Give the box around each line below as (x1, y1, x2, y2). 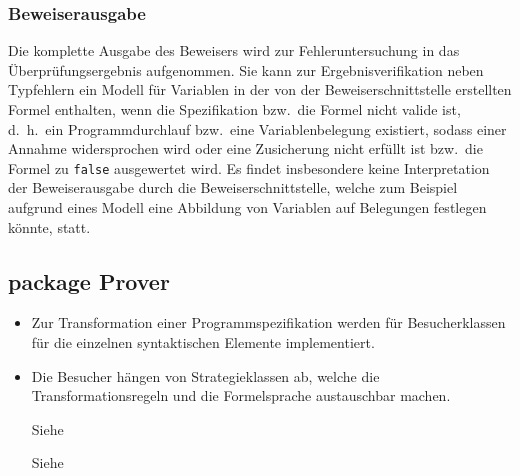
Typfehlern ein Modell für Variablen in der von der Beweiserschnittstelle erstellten (8, 79, 512, 100)
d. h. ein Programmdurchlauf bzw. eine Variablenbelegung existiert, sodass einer (8, 118, 507, 139)
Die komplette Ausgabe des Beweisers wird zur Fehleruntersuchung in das (8, 40, 460, 61)
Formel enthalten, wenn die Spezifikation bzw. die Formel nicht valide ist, (8, 99, 461, 119)
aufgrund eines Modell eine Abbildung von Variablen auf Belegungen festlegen (8, 197, 487, 218)
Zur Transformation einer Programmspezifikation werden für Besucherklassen (31, 312, 506, 333)
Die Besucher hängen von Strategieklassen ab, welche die (31, 365, 380, 386)
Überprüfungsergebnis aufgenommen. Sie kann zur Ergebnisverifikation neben (8, 59, 484, 80)
